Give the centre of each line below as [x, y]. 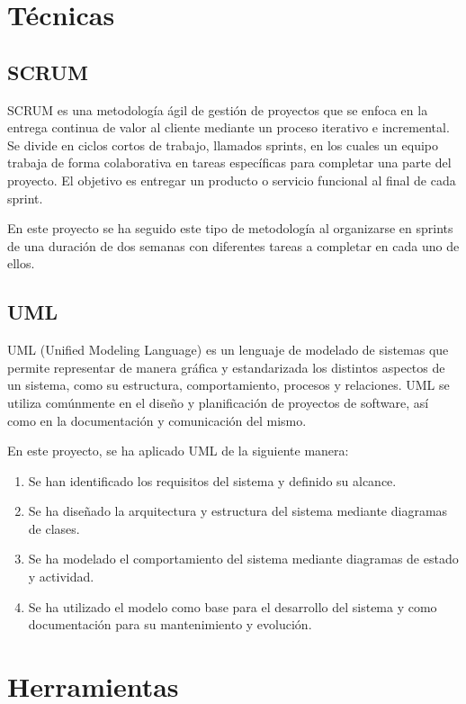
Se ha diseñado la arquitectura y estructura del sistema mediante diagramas [238, 511]
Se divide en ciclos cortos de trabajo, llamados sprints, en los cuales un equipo [223, 144]
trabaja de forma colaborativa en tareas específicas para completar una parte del [229, 162]
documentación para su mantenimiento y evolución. [170, 624]
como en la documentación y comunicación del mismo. [157, 420]
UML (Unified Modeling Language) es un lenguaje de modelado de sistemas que [228, 350]
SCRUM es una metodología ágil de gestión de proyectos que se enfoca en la [218, 109]
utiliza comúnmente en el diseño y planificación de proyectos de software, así [218, 402]
